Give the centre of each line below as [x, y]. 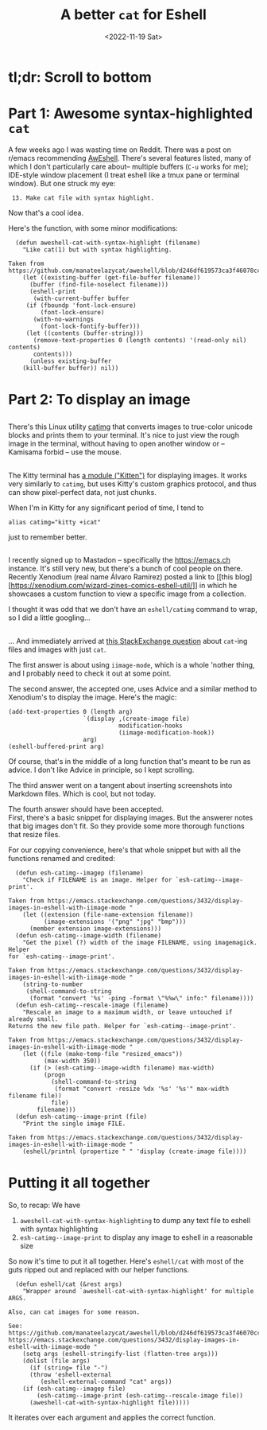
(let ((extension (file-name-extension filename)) [108, 914]
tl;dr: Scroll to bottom [80, 77]
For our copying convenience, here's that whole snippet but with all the [124, 850]
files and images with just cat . [57, 649]
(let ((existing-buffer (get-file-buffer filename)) [112, 277]
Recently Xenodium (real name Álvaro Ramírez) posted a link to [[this [121, 577]
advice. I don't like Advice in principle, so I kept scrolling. [101, 770]
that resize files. [35, 834]
